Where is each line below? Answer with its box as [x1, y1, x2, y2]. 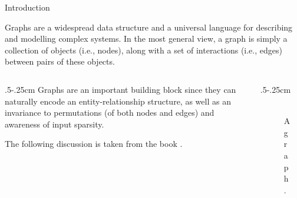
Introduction [5, 1, 50, 13]
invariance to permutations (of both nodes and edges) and [5, 106, 214, 119]
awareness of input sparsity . [5, 118, 104, 130]
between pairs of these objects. [5, 55, 115, 68]
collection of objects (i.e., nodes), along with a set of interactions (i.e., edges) [5, 43, 282, 56]
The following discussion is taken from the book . [5, 137, 183, 150]
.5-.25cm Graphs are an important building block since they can [5, 83, 236, 95]
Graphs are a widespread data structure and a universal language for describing [5, 21, 293, 33]
